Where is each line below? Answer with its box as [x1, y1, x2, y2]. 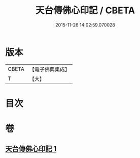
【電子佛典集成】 [29, 66, 70, 73]
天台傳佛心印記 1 [5, 145, 57, 153]
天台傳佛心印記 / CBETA [35, 5, 135, 16]
